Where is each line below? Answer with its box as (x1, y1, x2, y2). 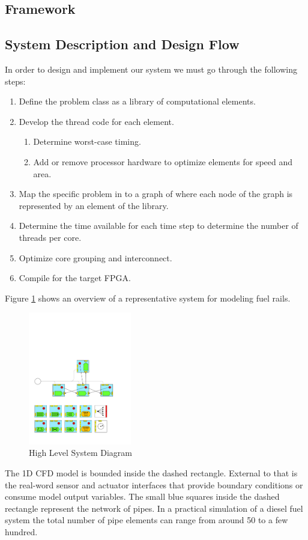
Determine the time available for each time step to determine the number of (19, 219, 298, 232)
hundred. (5, 526, 38, 538)
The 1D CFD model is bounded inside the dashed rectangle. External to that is (5, 467, 298, 479)
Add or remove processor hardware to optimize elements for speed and (33, 155, 293, 168)
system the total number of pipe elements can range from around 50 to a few (5, 514, 288, 526)
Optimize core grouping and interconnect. (19, 251, 172, 264)
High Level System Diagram (29, 446, 132, 459)
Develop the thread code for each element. (19, 115, 174, 127)
